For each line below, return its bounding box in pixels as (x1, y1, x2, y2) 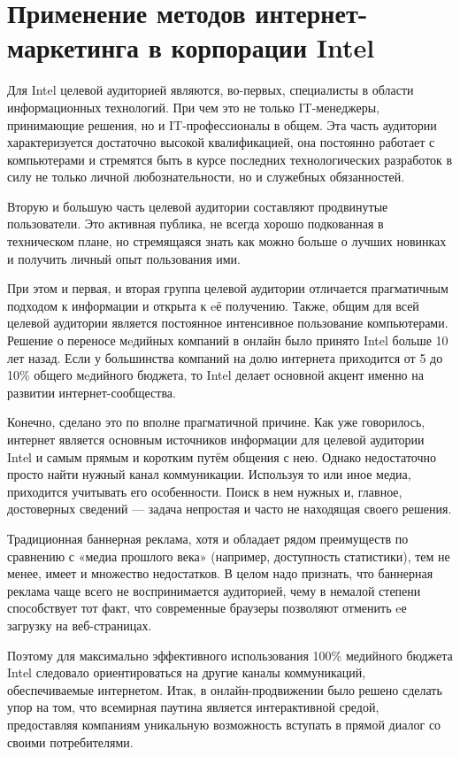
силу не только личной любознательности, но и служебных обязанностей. (7, 167, 405, 186)
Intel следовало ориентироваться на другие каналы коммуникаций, (7, 663, 366, 682)
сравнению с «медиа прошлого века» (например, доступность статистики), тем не (7, 546, 450, 565)
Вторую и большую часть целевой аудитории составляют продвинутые (7, 197, 388, 215)
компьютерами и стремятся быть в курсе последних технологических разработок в (7, 150, 453, 168)
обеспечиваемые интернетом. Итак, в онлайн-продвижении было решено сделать (7, 680, 442, 699)
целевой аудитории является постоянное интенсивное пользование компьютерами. (7, 313, 448, 332)
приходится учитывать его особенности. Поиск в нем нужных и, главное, (7, 482, 402, 500)
